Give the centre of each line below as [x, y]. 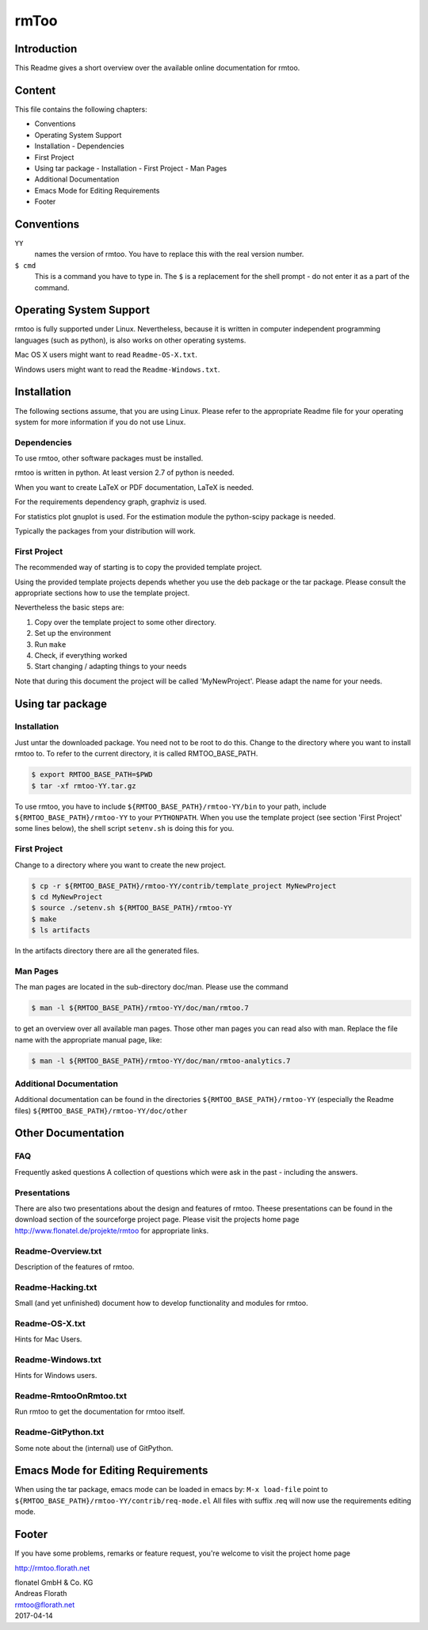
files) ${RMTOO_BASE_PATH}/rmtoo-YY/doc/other [101, 1111]
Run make [50, 644]
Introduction [46, 49]
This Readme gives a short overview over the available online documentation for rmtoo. [157, 68]
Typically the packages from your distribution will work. [105, 531]
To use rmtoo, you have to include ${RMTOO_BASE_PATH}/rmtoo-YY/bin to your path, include [170, 806]
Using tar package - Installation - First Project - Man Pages [131, 168]
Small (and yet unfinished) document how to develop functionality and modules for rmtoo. [161, 1303]
